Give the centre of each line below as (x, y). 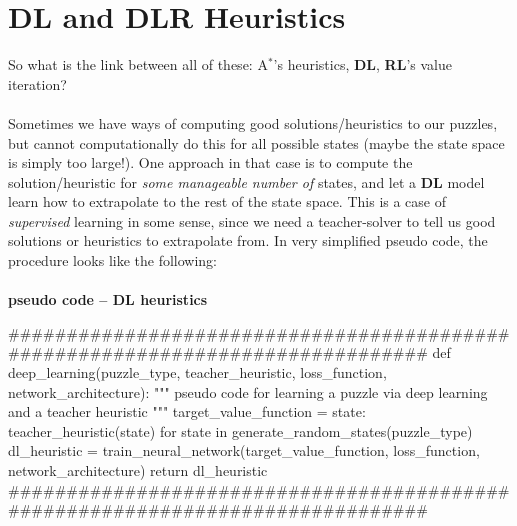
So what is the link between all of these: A (138, 64)
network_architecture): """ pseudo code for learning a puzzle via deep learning (248, 391)
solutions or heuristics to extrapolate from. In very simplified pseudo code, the (248, 240)
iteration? (37, 83)
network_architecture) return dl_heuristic (138, 470)
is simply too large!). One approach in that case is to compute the (210, 162)
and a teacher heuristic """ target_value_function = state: (187, 411)
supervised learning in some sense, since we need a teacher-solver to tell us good (252, 220)
